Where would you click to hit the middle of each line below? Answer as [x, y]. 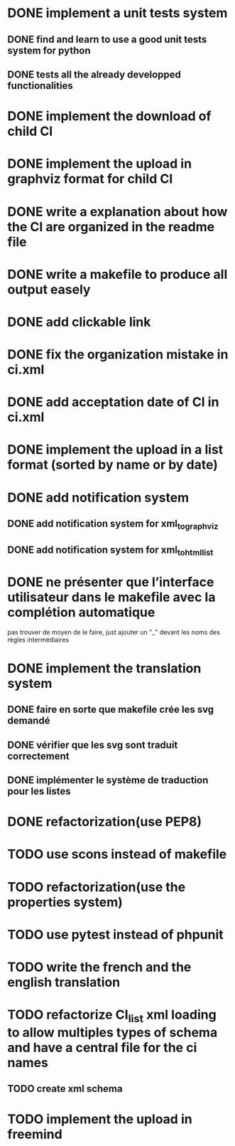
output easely [49, 289]
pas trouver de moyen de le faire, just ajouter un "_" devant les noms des [114, 632]
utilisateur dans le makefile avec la [111, 597]
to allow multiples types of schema [113, 1032]
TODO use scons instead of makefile [117, 854]
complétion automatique [81, 612]
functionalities [40, 86]
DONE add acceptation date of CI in [113, 402]
